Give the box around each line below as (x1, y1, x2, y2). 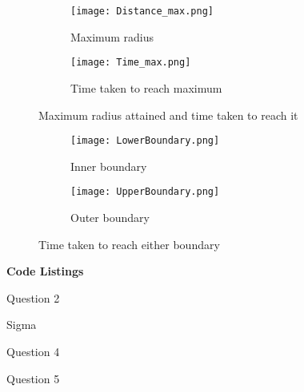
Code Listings (6, 263, 84, 279)
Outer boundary (70, 209, 150, 225)
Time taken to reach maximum (70, 79, 222, 96)
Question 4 (6, 343, 60, 359)
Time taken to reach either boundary (38, 236, 220, 252)
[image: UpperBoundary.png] (70, 186, 220, 198)
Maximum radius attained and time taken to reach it (38, 106, 298, 123)
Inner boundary (70, 157, 147, 174)
